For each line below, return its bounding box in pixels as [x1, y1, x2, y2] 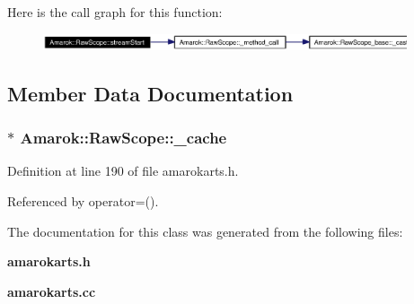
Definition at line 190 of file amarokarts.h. [7, 161, 239, 180]
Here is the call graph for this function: [7, 3, 223, 21]
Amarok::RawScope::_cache [20, 126, 227, 149]
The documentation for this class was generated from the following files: [7, 221, 403, 240]
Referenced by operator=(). [7, 192, 159, 210]
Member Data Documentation [7, 79, 294, 107]
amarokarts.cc [7, 282, 96, 300]
